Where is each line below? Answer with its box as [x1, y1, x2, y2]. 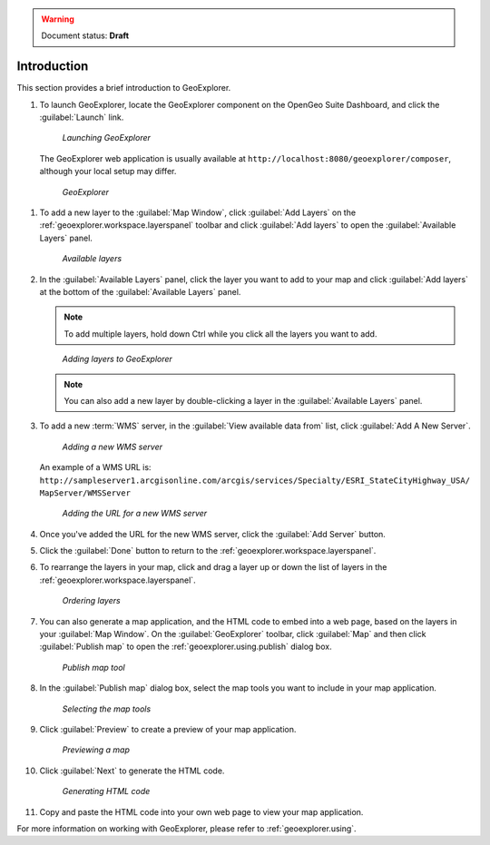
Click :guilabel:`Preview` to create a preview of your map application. [39, 723, 297, 734]
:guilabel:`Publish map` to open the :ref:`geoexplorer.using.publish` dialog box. [39, 641, 332, 653]
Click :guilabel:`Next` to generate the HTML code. [39, 765, 225, 776]
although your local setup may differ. [39, 166, 177, 177]
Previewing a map [62, 744, 131, 755]
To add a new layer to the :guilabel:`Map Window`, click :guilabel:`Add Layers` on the [39, 207, 357, 218]
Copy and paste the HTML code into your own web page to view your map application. [39, 806, 364, 817]
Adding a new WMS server [62, 441, 163, 452]
